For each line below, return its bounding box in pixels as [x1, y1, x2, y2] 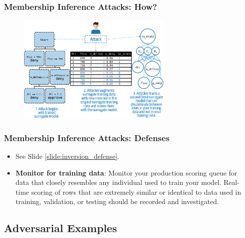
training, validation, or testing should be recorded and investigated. [15, 196, 219, 207]
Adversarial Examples [4, 220, 117, 236]
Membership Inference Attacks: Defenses [4, 131, 170, 144]
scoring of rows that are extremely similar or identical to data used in [31, 186, 242, 197]
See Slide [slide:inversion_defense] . [15, 151, 120, 161]
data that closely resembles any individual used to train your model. [15, 177, 221, 187]
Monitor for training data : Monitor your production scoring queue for [15, 167, 237, 178]
